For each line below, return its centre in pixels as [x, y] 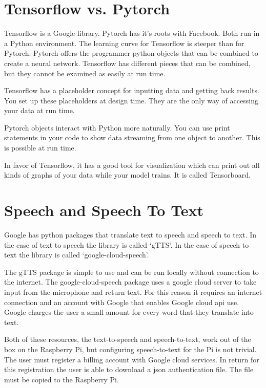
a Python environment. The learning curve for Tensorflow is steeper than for [124, 43]
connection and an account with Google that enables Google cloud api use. [122, 302]
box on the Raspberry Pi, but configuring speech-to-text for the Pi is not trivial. [130, 349]
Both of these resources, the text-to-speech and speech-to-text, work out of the [128, 339]
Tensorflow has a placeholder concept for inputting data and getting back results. [132, 90]
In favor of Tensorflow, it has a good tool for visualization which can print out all [132, 165]
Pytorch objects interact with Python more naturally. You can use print [117, 127]
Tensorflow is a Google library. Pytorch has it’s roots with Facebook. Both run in [132, 33]
